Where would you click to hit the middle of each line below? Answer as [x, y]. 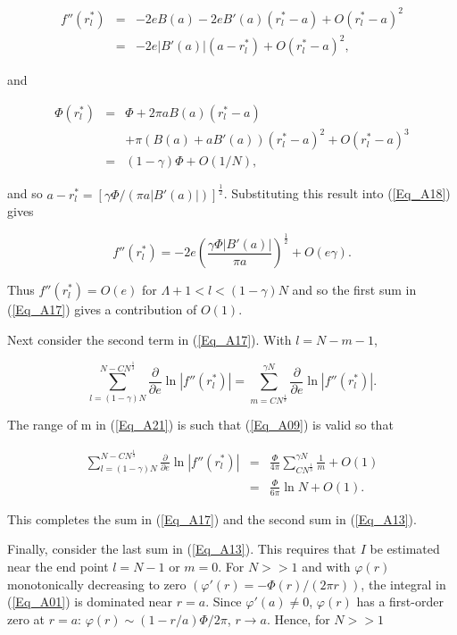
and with [326, 566]
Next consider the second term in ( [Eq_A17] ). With [150, 339]
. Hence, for [298, 618]
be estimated [405, 549]
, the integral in [403, 584]
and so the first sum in [354, 290]
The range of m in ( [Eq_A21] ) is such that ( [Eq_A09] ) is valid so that [200, 425]
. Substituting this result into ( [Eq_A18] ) [337, 193]
